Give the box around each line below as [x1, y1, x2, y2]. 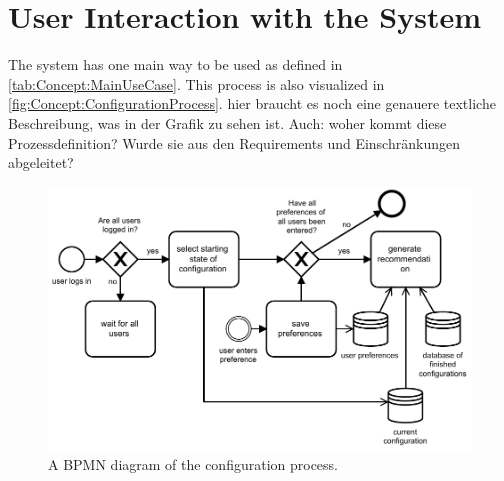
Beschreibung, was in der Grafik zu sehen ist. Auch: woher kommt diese [8, 112, 447, 133]
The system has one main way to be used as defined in [8, 54, 343, 75]
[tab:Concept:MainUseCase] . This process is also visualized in [8, 73, 385, 94]
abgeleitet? [8, 152, 74, 173]
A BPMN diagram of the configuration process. [48, 454, 339, 475]
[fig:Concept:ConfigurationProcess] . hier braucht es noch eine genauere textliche [8, 93, 496, 114]
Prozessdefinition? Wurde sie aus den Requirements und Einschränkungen [8, 132, 460, 153]
